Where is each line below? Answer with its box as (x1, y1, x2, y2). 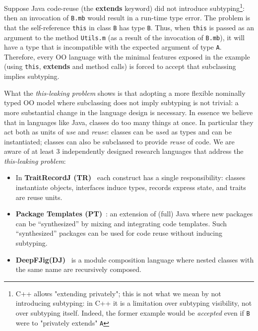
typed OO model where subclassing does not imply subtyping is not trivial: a (4, 97, 239, 108)
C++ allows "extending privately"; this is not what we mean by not (15, 288, 221, 298)
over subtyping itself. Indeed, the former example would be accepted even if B (15, 308, 250, 318)
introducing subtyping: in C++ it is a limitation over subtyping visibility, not (15, 298, 252, 308)
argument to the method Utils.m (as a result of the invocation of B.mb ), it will (4, 32, 245, 42)
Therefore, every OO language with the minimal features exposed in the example (4, 51, 250, 62)
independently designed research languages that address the (62, 146, 244, 156)
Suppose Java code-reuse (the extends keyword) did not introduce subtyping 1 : (4, 1, 245, 13)
